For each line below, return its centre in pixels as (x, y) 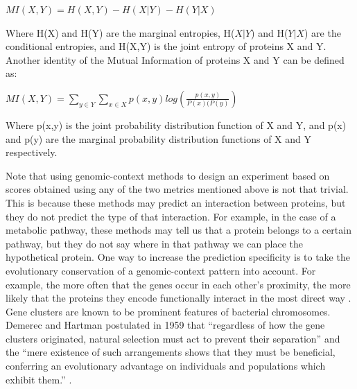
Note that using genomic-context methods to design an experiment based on (168, 175)
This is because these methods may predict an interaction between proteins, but (176, 202)
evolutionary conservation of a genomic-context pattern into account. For (161, 270)
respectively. (32, 152)
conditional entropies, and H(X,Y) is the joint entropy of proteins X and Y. (166, 46)
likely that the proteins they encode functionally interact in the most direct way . (178, 298)
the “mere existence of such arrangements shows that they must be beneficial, (171, 352)
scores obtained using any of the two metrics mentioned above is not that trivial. (177, 189)
